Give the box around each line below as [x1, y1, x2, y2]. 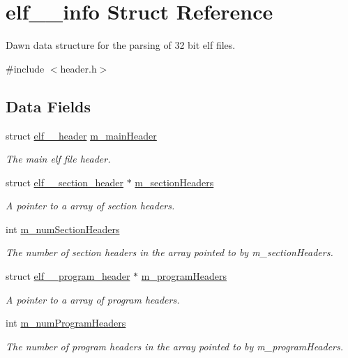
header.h [60, 61, 97, 75]
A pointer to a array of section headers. [6, 198, 175, 213]
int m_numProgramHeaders [6, 315, 126, 330]
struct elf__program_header [6, 269, 130, 283]
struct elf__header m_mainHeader [6, 128, 157, 142]
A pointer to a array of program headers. [6, 292, 180, 306]
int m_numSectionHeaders [6, 221, 120, 236]
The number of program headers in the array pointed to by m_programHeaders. [6, 338, 344, 353]
